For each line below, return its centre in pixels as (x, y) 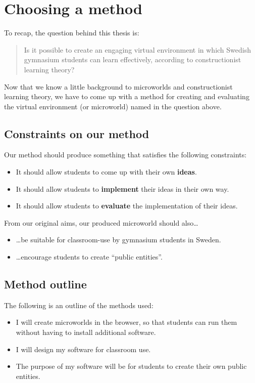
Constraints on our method (77, 133)
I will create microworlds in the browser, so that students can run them (126, 322)
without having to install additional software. (86, 332)
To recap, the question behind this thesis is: (72, 33)
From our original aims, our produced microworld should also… (101, 222)
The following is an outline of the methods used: (79, 305)
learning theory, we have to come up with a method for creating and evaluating (127, 96)
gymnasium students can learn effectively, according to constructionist (133, 59)
